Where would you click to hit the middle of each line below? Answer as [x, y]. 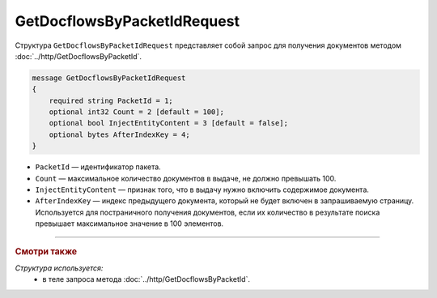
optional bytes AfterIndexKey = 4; [119, 134]
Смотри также [46, 251]
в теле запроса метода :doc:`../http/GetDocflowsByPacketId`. [146, 279]
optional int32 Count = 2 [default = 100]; [136, 112]
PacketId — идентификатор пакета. [98, 167]
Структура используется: [59, 268]
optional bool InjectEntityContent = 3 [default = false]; [169, 123]
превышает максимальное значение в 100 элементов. [129, 223]
